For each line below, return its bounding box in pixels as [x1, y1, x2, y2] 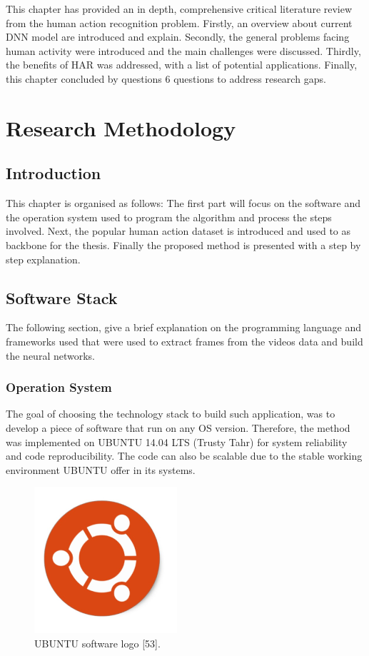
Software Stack [6, 286, 118, 308]
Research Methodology [6, 113, 236, 142]
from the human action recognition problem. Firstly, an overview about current [6, 15, 353, 30]
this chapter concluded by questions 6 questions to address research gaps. [6, 71, 326, 86]
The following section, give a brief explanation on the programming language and [6, 320, 362, 335]
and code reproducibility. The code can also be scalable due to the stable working [6, 448, 363, 463]
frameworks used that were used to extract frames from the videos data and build [6, 333, 363, 348]
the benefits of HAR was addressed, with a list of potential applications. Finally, [6, 57, 358, 72]
